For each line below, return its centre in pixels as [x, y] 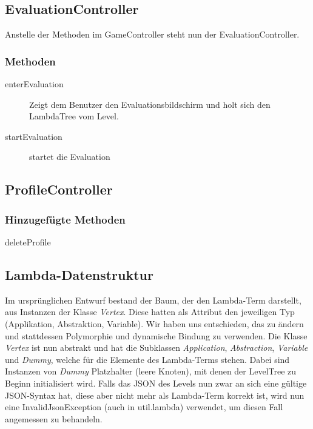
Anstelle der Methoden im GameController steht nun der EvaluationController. [152, 34]
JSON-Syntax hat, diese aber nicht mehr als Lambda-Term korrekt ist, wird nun [155, 395]
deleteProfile [28, 241]
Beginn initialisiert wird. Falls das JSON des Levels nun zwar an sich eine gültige [156, 383]
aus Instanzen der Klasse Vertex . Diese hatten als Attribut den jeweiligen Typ [150, 312]
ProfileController [59, 189]
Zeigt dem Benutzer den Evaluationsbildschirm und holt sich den [150, 104]
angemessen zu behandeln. [54, 418]
